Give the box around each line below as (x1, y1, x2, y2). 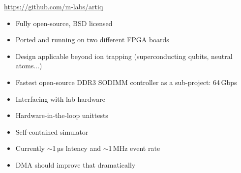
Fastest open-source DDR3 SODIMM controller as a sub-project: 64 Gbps (15, 77, 237, 87)
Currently (15, 143, 45, 153)
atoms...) (15, 60, 42, 71)
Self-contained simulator (15, 126, 89, 137)
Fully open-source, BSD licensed (15, 18, 113, 28)
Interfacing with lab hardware (15, 93, 105, 104)
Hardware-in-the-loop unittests (15, 110, 108, 120)
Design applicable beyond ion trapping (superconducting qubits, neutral (15, 51, 233, 61)
